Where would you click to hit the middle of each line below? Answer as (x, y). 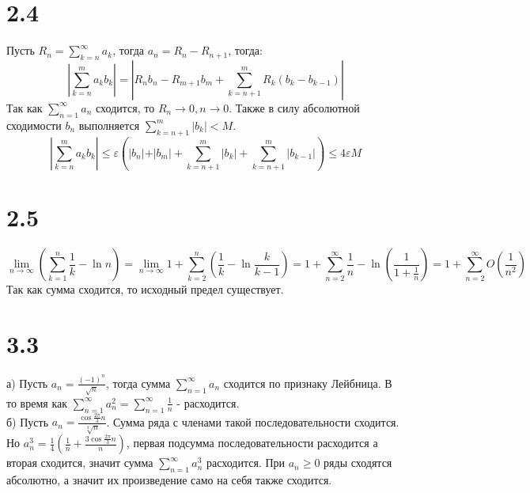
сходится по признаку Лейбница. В (308, 383)
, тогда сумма (138, 383)
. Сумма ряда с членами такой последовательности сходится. (253, 421)
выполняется (109, 125)
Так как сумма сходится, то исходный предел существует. (145, 289)
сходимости (34, 125)
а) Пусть (27, 383)
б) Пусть (28, 421)
